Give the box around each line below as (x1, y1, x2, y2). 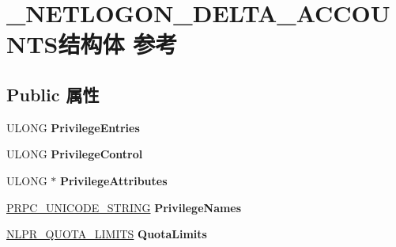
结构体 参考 (58, 28, 178, 60)
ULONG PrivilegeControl (6, 146, 143, 162)
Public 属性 (6, 82, 100, 106)
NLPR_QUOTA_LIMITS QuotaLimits (6, 226, 207, 242)
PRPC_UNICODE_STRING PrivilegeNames (6, 199, 242, 215)
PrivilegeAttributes (59, 172, 168, 188)
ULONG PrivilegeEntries (6, 119, 140, 135)
